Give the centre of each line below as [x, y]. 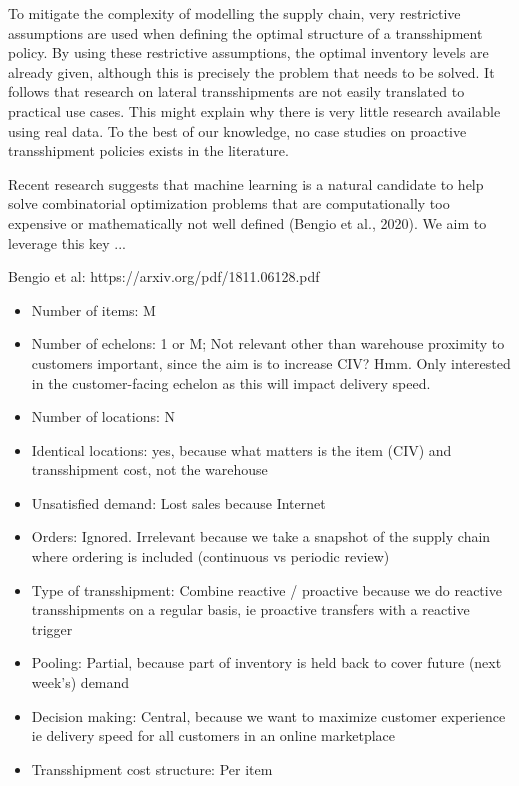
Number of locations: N [103, 416]
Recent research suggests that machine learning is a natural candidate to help [246, 183]
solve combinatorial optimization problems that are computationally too [229, 203]
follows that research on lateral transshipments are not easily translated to [236, 91]
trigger [52, 628]
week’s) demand [80, 682]
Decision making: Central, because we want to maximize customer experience [268, 715]
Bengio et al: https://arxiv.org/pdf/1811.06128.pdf [164, 276]
